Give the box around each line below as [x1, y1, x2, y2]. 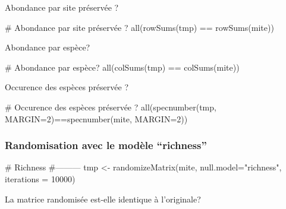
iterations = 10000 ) [5, 172, 76, 185]
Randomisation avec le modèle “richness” [5, 138, 207, 153]
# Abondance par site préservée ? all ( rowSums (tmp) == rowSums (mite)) [5, 21, 274, 33]
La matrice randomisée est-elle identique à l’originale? [5, 192, 201, 205]
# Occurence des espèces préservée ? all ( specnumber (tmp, [5, 100, 216, 113]
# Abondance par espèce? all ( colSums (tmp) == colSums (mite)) [5, 61, 240, 73]
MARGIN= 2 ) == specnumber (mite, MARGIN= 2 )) [5, 112, 188, 125]
